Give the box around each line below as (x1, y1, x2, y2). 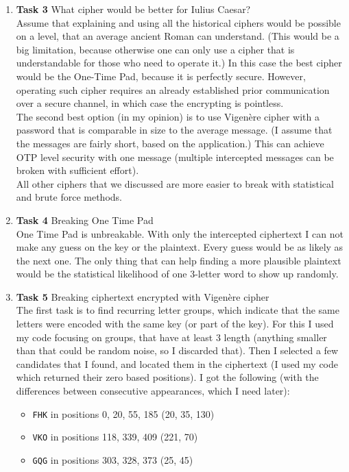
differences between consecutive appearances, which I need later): (16, 384, 290, 398)
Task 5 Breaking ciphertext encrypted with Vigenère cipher (16, 289, 269, 303)
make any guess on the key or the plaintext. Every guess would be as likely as (16, 240, 344, 254)
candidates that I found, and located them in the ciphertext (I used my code (16, 356, 338, 371)
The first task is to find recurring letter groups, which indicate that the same (16, 303, 339, 317)
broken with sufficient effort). (16, 163, 139, 177)
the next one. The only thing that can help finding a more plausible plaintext (16, 253, 341, 267)
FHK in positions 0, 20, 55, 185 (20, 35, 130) (32, 406, 215, 421)
